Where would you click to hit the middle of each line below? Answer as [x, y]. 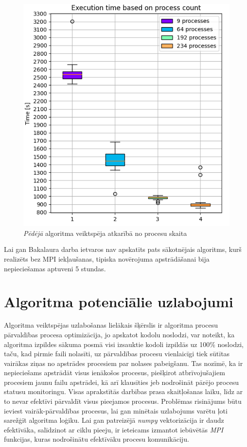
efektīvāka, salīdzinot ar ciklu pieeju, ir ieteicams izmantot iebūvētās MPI [114, 429]
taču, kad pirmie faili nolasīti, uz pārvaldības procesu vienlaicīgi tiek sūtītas [117, 354]
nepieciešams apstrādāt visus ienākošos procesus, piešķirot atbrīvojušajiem [115, 372]
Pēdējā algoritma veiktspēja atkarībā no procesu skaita [105, 233]
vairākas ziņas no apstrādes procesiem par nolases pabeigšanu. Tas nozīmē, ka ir [123, 363]
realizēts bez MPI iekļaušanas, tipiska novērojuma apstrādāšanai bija [107, 259]
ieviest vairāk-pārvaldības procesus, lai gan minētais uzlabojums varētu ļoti [116, 410]
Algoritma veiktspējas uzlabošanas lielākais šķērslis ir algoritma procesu [111, 325]
